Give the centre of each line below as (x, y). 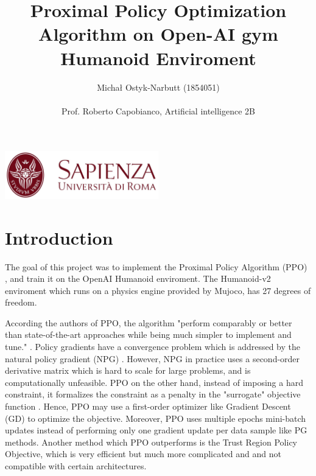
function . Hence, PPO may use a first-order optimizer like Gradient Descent (148, 406)
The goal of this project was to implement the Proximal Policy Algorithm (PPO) (156, 266)
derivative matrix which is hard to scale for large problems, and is (128, 370)
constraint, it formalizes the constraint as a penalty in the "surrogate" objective (153, 394)
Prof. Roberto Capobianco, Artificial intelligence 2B (158, 110)
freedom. (21, 302)
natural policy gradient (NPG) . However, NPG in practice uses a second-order (153, 358)
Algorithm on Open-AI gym (158, 34)
